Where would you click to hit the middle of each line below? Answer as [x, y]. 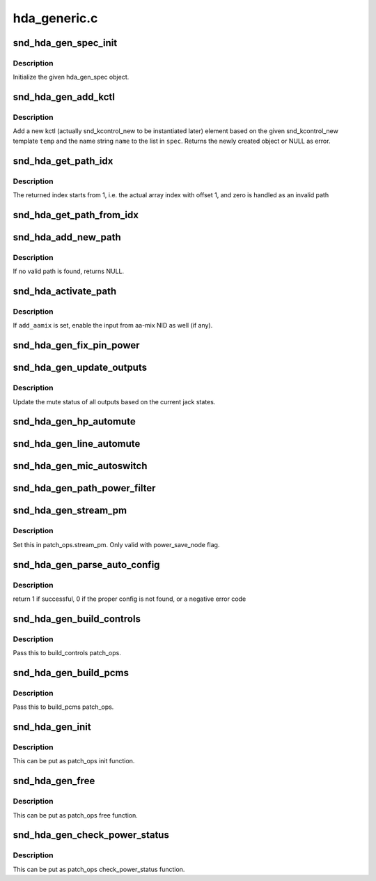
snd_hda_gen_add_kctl [64, 97]
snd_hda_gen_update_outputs [80, 368]
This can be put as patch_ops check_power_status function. [99, 869]
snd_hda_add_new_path [67, 237]
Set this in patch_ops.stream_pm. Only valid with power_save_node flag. [116, 544]
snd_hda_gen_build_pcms [71, 673]
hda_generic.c [55, 18]
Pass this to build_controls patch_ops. [67, 653]
